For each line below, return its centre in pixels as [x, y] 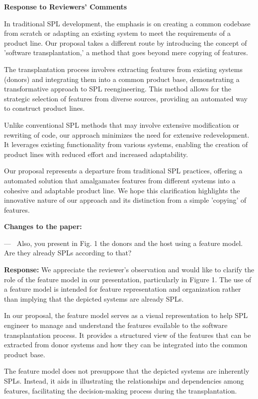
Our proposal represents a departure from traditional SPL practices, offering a [123, 171]
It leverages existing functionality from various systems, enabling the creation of [126, 144]
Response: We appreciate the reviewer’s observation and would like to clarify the [129, 270]
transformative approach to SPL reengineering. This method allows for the [118, 89]
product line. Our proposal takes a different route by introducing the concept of [126, 42]
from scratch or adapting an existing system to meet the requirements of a [117, 33]
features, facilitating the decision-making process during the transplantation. [121, 390]
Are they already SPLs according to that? [68, 253]
